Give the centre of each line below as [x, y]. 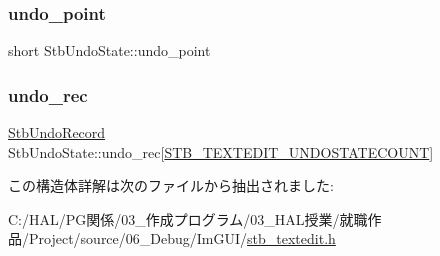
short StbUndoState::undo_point [109, 50]
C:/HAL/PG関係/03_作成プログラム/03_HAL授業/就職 [188, 218]
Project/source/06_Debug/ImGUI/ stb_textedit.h [182, 238]
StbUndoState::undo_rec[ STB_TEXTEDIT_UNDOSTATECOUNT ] [221, 151]
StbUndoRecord [57, 132]
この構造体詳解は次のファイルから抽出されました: [171, 185]
